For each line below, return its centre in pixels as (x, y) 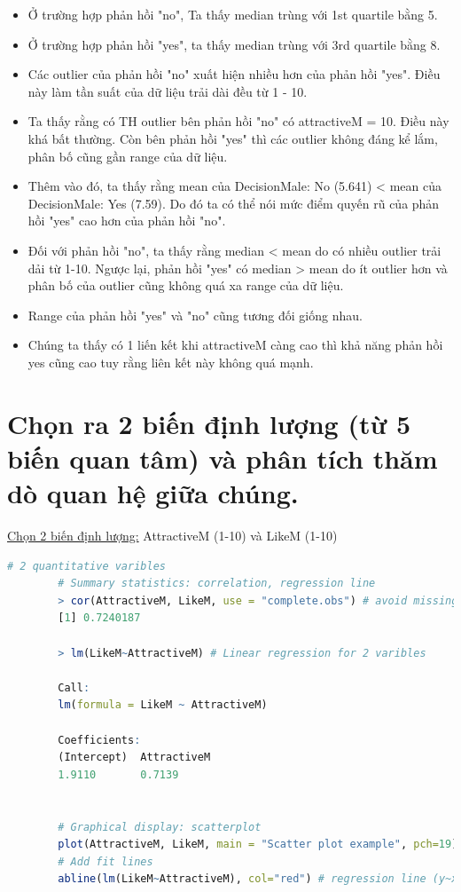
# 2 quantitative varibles (86, 566)
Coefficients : (99, 740)
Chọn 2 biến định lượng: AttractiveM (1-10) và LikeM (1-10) (172, 535)
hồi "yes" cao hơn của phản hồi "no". (127, 221)
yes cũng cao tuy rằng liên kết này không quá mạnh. (171, 362)
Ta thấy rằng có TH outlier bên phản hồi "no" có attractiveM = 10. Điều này (238, 121)
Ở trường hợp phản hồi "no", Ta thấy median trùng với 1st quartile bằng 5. (233, 14)
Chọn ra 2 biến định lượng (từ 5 (209, 423)
